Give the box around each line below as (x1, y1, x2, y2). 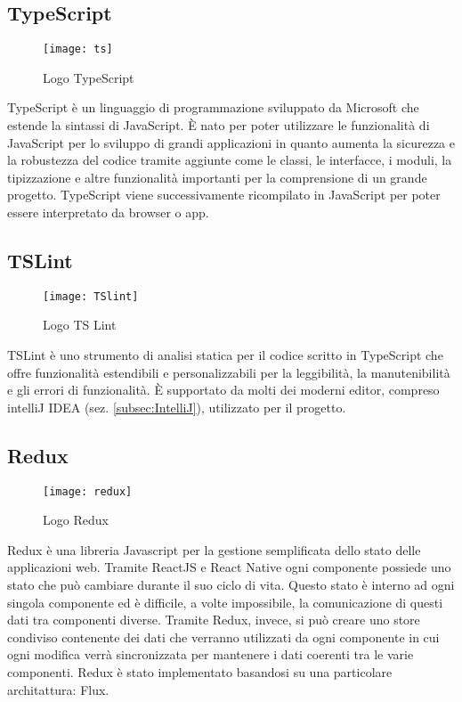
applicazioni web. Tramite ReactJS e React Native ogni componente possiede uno (7, 558, 451, 576)
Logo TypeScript (43, 68, 134, 86)
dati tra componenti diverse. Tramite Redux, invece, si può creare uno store (7, 610, 420, 629)
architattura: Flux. (7, 680, 109, 698)
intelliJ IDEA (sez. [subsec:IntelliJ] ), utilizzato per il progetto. (7, 397, 346, 416)
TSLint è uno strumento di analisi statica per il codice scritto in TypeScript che (7, 346, 443, 364)
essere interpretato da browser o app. (7, 203, 209, 222)
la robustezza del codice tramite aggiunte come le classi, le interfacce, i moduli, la (7, 151, 452, 169)
